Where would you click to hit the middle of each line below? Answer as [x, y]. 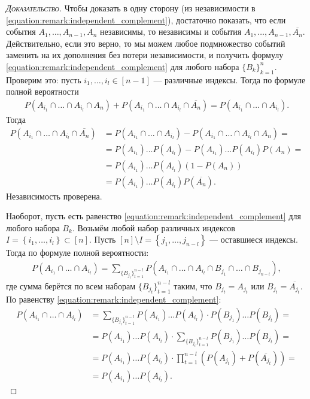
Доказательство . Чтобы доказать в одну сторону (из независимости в [131, 8]
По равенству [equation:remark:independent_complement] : [114, 299]
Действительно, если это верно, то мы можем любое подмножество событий [146, 43]
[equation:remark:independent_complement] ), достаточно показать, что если [146, 19]
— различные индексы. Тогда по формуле [230, 79]
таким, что [193, 285]
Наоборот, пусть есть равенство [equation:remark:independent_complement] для [154, 216]
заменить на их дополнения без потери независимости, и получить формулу [145, 55]
